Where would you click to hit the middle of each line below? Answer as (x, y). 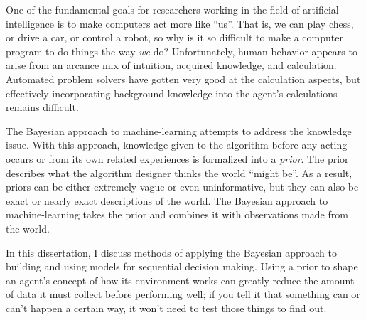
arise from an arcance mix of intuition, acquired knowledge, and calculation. (171, 65)
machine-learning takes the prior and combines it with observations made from (177, 214)
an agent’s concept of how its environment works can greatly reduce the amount (180, 280)
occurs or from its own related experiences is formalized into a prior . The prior (177, 158)
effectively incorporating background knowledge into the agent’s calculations (172, 93)
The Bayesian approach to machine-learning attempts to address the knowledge (179, 130)
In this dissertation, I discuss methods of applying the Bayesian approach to (172, 252)
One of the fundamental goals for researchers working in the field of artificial (172, 9)
